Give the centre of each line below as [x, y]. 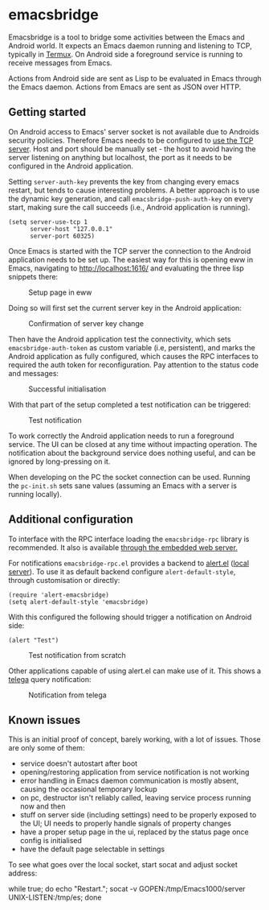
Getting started [47, 112]
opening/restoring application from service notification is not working [134, 772]
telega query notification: [50, 679]
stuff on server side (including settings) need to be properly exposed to [138, 815]
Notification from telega [67, 695]
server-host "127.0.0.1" [71, 229]
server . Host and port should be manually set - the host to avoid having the [132, 149]
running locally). [35, 494]
